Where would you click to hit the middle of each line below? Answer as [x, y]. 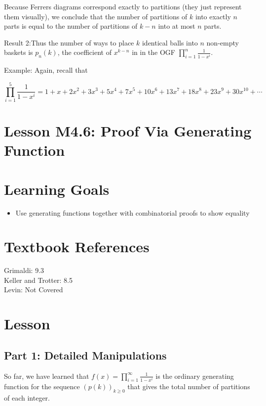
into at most [177, 26]
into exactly [213, 16]
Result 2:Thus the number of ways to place [69, 42]
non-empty [223, 42]
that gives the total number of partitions [189, 386]
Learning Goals [57, 189]
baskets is [19, 52]
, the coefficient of [84, 52]
